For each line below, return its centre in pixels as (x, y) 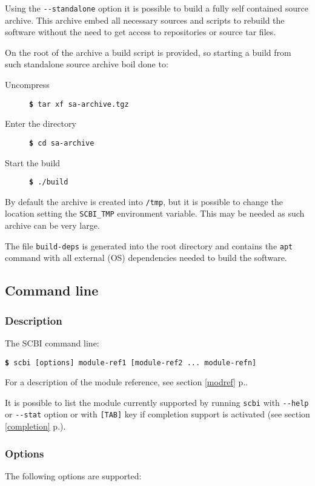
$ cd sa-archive (62, 143)
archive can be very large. (52, 225)
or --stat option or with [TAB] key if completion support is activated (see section (157, 414)
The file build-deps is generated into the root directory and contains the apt (149, 245)
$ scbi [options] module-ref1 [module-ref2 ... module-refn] (131, 363)
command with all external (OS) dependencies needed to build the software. (146, 258)
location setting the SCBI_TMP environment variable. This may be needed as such (155, 213)
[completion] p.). (35, 426)
